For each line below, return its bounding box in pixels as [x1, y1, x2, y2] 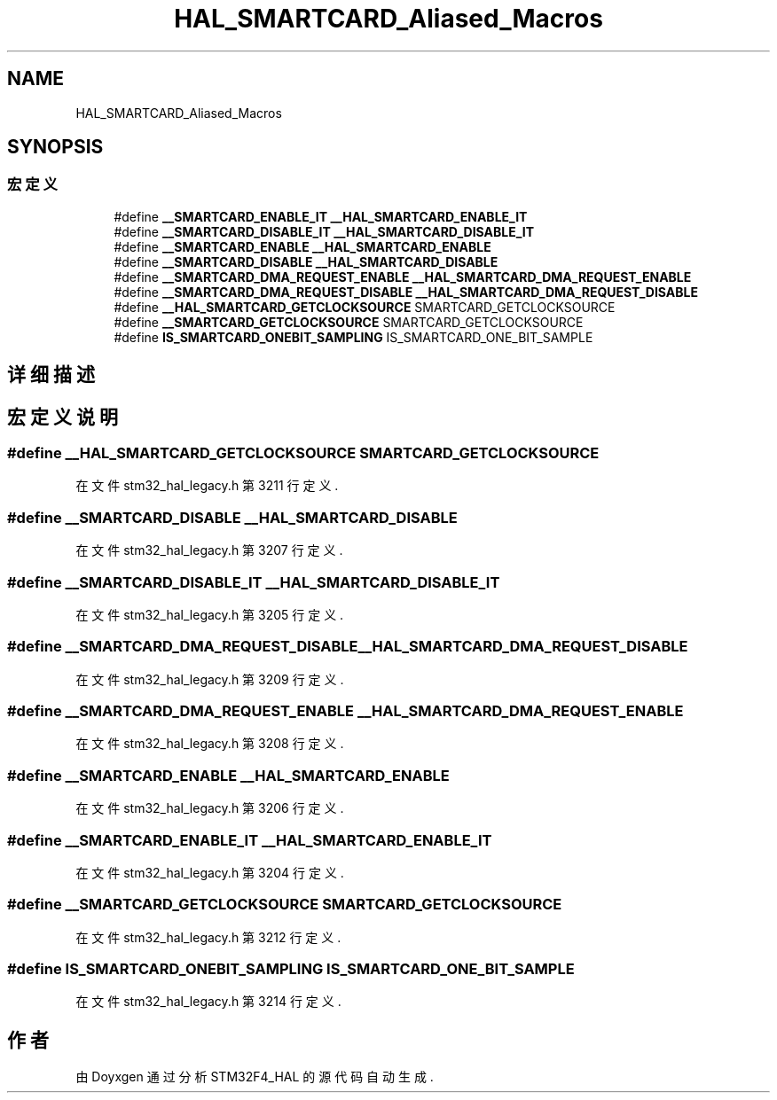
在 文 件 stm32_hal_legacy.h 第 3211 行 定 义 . [75, 478, 339, 494]
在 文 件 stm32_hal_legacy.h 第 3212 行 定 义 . [75, 929, 341, 945]
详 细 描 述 [7, 363, 95, 386]
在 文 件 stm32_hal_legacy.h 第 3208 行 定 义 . [75, 736, 344, 752]
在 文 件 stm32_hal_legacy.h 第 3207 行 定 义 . [75, 542, 343, 558]
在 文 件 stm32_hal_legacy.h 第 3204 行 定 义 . [75, 864, 344, 880]
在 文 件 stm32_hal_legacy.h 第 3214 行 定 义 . [75, 994, 341, 1010]
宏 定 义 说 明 [7, 405, 118, 428]
